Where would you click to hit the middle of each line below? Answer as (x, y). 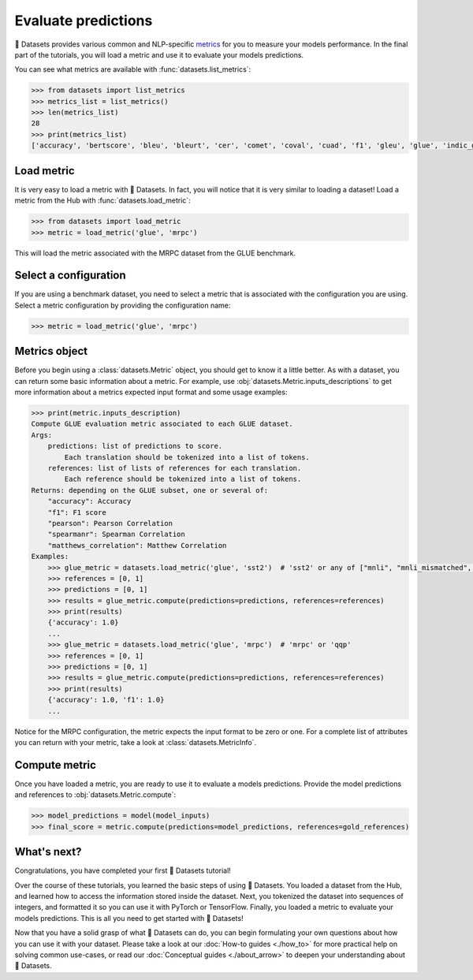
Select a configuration (70, 276)
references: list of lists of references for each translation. (175, 468)
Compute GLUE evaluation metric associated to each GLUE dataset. (162, 424)
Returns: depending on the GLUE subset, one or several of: (150, 490)
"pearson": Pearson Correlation (110, 523)
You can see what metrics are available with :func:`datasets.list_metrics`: (133, 69)
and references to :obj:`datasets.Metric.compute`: (95, 795)
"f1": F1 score (77, 512)
